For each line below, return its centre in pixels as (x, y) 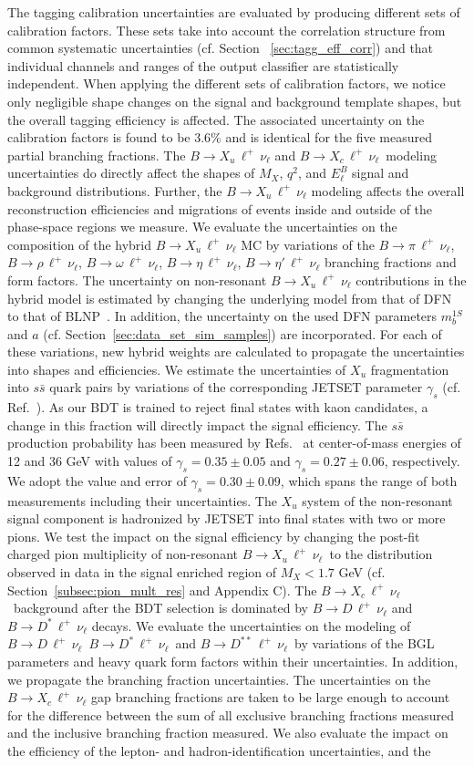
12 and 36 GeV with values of (90, 461)
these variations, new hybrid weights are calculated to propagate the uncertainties (236, 352)
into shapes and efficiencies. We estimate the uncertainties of (177, 369)
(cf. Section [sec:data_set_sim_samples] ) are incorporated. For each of (242, 333)
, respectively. (422, 461)
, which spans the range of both (369, 480)
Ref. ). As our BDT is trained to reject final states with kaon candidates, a (218, 407)
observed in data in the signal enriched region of (142, 572)
